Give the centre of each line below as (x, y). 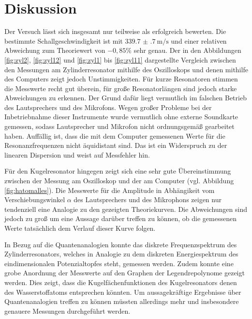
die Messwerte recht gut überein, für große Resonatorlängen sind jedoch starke (121, 88)
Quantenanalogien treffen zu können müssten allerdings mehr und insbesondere (122, 301)
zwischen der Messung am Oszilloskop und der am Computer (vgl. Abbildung (119, 181)
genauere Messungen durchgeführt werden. (67, 311)
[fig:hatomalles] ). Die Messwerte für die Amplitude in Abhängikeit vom (110, 190)
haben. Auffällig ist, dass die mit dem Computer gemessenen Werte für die (115, 136)
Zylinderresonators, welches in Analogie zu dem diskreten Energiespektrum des (121, 254)
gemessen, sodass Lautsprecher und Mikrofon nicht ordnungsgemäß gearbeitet (119, 126)
